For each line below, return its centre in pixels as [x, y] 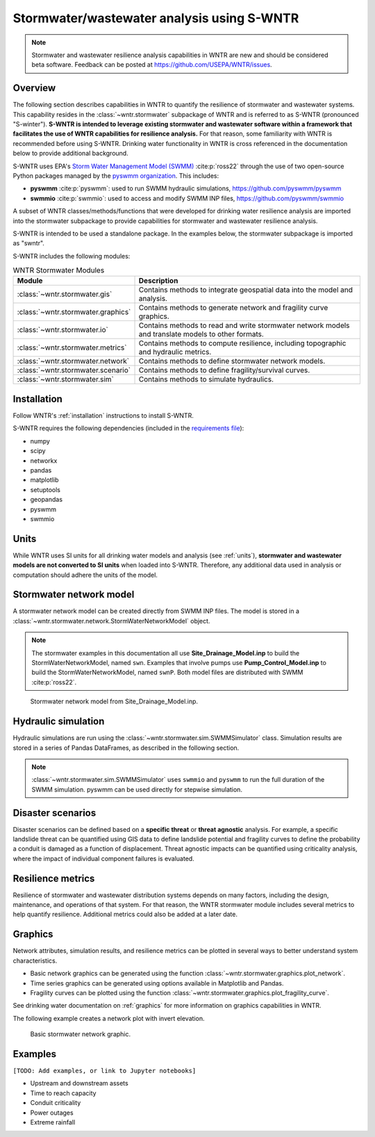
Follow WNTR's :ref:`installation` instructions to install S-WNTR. [103, 415]
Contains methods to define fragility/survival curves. [224, 370]
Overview [34, 88]
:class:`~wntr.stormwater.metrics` [72, 347]
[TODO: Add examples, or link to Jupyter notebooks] [105, 1071]
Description [158, 281]
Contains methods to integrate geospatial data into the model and [246, 290]
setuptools [45, 489]
